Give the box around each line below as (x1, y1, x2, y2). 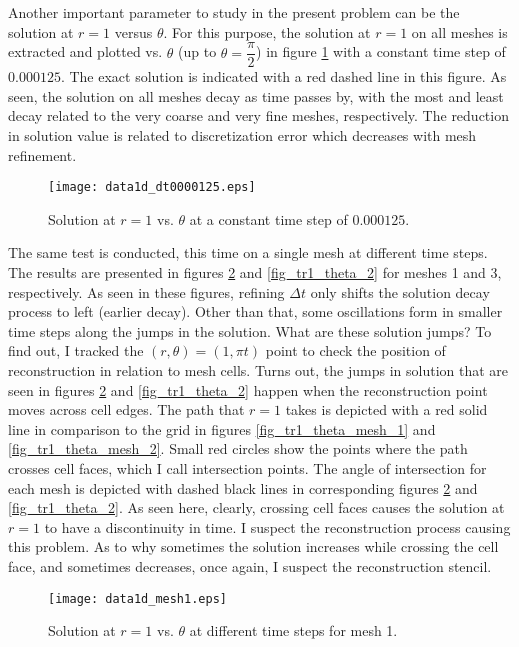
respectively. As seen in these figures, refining (8, 281, 285, 302)
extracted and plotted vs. (8, 41, 163, 62)
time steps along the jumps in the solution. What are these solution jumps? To (8, 320, 492, 341)
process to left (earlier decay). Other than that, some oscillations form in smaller (8, 301, 503, 322)
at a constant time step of (189, 208, 348, 229)
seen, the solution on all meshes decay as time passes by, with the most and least (8, 85, 504, 106)
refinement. (8, 144, 77, 165)
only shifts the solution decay (310, 281, 490, 302)
